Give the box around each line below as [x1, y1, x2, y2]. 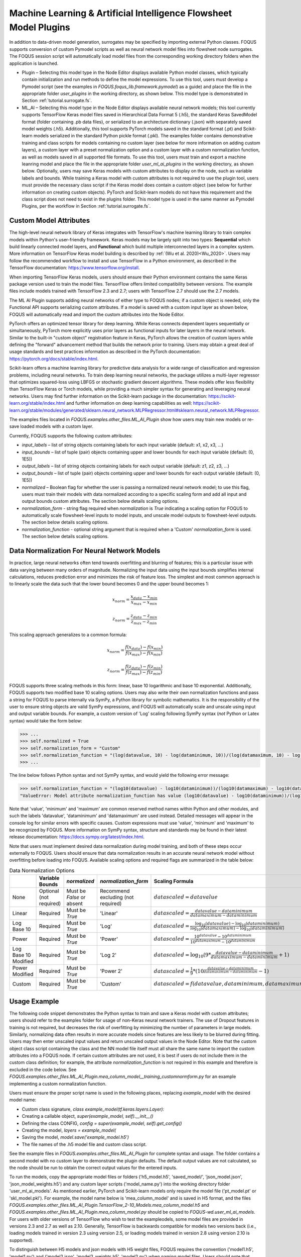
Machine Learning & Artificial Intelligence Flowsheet [9, 8, 232, 19]
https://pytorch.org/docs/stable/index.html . [9, 355, 99, 362]
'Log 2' [99, 952, 117, 959]
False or [66, 894, 86, 901]
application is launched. [9, 60, 59, 66]
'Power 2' [99, 968, 123, 975]
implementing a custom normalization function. [9, 1081, 107, 1087]
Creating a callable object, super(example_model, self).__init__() [22, 1113, 154, 1119]
